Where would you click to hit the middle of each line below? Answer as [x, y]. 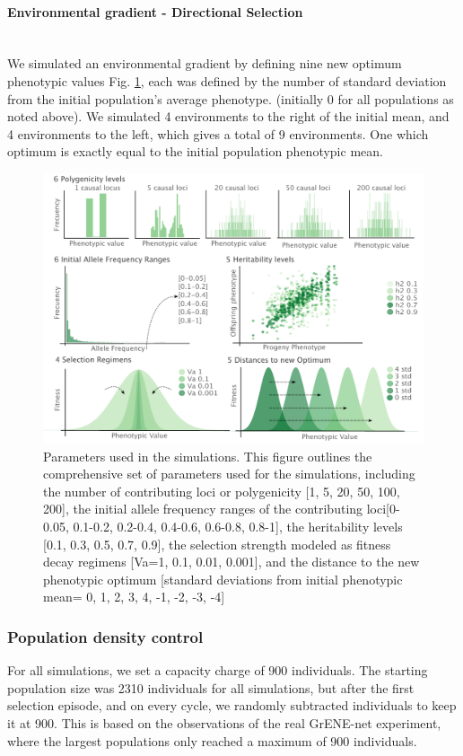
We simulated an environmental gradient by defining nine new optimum [205, 63]
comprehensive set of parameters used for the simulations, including [229, 474]
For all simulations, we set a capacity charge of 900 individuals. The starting [218, 670]
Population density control [105, 636]
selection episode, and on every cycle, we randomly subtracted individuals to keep [232, 705]
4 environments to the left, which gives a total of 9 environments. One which [218, 133]
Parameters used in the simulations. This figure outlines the [208, 456]
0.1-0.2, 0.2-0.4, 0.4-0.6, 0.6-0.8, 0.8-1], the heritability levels [238, 526]
